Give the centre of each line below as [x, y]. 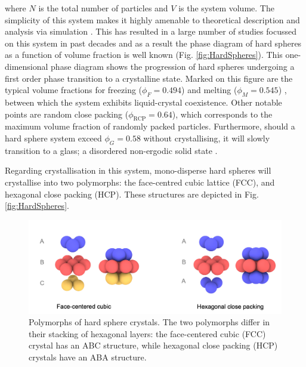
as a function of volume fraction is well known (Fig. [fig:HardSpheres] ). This [144, 55]
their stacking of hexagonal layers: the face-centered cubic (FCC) [147, 333]
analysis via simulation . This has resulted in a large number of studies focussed [151, 31]
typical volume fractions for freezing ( [74, 90]
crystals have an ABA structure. [88, 357]
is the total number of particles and [103, 8]
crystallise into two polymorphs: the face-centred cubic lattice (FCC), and [140, 182]
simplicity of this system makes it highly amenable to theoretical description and [152, 19]
